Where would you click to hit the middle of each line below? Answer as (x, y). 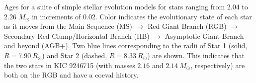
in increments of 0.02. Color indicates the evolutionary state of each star (142, 16)
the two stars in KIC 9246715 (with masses (70, 65)
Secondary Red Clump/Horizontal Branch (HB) (77, 36)
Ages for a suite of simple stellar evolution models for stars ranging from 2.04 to (126, 6)
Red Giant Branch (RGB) (187, 26)
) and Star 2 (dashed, (75, 55)
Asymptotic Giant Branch (204, 36)
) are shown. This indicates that (196, 55)
